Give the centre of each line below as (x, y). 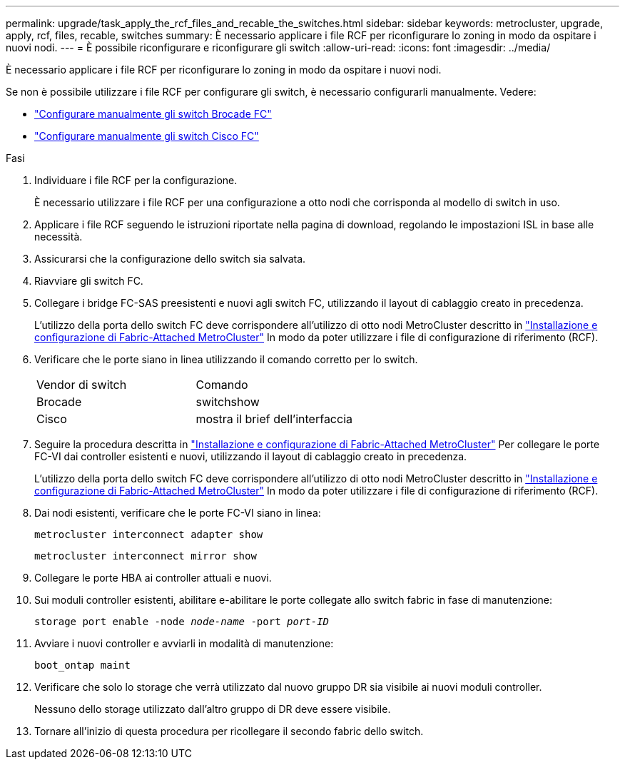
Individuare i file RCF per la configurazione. (136, 180)
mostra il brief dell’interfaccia (274, 419)
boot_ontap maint (82, 665)
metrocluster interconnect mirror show (146, 556)
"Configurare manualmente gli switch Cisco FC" (147, 136)
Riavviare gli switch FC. (89, 281)
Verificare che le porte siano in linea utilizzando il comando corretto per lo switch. (226, 359)
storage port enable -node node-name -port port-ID (182, 622)
